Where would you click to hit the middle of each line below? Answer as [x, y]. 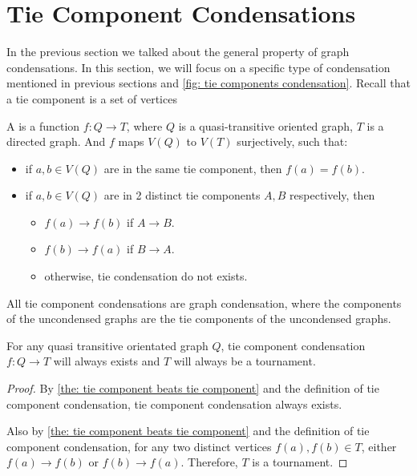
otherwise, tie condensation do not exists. [146, 276]
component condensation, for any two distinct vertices [139, 446]
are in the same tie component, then [193, 168]
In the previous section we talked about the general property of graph [178, 52]
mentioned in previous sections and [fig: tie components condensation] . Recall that [208, 83]
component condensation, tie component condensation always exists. [174, 403]
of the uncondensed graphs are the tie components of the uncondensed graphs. [199, 319]
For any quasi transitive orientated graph [107, 345]
